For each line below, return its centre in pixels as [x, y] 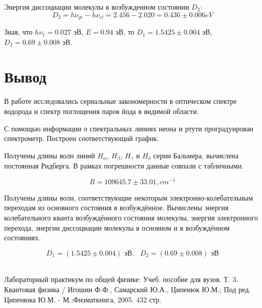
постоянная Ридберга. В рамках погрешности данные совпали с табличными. [124, 166]
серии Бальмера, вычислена [196, 155]
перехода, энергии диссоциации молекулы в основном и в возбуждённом [117, 227]
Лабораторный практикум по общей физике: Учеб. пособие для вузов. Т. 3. [121, 279]
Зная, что [18, 32]
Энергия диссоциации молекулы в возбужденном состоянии [97, 7]
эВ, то [125, 32]
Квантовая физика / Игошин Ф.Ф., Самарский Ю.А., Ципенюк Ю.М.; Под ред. [127, 289]
